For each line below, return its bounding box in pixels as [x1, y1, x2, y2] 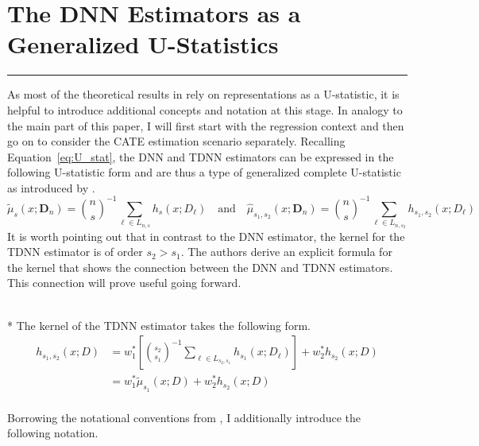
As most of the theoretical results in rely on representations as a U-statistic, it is [7, 86, 400, 103]
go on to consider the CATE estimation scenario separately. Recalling [7, 133, 346, 149]
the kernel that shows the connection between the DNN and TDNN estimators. [7, 258, 393, 275]
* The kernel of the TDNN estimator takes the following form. [7, 316, 311, 333]
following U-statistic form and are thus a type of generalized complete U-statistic [7, 164, 401, 180]
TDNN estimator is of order [7, 243, 143, 260]
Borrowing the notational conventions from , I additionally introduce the [7, 409, 361, 425]
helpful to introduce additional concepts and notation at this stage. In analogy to [7, 101, 403, 118]
